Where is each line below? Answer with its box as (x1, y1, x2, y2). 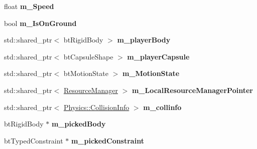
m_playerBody (117, 34, 171, 45)
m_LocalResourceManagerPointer (132, 84, 253, 95)
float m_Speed (4, 1, 54, 11)
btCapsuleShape (63, 51, 113, 61)
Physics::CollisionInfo (63, 101, 130, 112)
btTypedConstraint (4, 135, 63, 145)
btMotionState (63, 68, 108, 78)
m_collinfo (143, 101, 182, 112)
